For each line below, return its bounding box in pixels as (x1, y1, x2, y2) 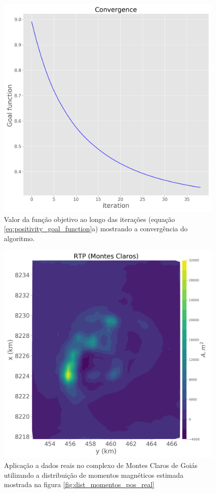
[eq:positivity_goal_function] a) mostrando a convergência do (4, 223, 188, 234)
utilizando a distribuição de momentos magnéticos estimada (4, 469, 184, 480)
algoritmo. (4, 233, 35, 243)
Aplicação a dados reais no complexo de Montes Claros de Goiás (4, 460, 198, 470)
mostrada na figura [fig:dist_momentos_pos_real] (4, 479, 155, 490)
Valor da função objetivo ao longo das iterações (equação (4, 214, 175, 224)
